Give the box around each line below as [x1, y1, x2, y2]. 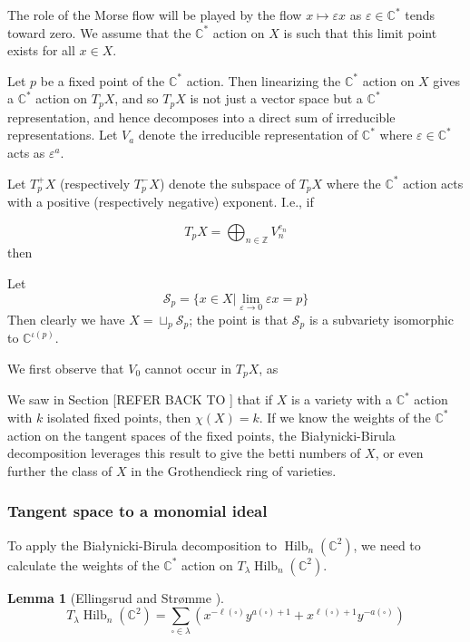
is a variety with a [291, 390, 392, 409]
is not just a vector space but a [190, 89, 363, 108]
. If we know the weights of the [259, 407, 431, 426]
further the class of [7, 461, 113, 480]
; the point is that [189, 309, 289, 328]
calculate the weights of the [7, 555, 160, 574]
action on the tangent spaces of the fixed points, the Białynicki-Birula [7, 425, 396, 444]
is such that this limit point [283, 23, 437, 42]
